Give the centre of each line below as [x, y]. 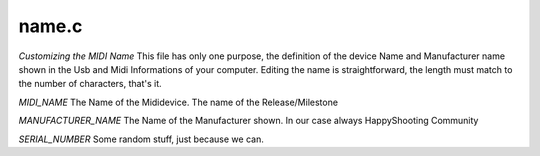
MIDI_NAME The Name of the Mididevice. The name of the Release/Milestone [178, 102]
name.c [50, 26]
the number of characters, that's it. [90, 84]
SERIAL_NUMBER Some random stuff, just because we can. [141, 139]
